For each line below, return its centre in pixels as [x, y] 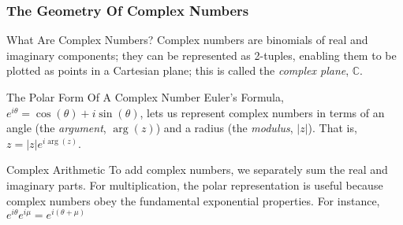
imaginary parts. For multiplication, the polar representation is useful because [195, 184]
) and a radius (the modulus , [224, 128]
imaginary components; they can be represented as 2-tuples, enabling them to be [201, 55]
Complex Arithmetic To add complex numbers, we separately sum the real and [197, 170]
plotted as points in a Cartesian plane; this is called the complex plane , [178, 70]
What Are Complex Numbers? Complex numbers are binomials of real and [187, 40]
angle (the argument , [56, 128]
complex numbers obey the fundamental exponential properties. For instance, [193, 200]
